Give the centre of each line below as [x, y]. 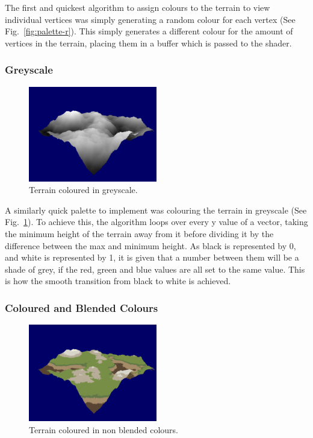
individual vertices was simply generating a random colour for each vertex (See [150, 19]
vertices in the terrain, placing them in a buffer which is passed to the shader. [148, 43]
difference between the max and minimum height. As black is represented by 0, [150, 245]
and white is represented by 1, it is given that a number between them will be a [152, 257]
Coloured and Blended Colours [82, 307]
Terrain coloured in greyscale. [83, 190]
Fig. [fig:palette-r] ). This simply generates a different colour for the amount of [149, 31]
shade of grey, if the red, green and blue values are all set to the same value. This [155, 269]
